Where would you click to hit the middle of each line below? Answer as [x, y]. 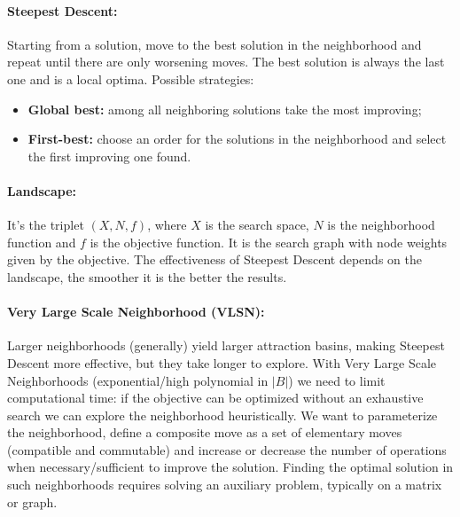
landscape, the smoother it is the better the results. [147, 276]
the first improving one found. [109, 156]
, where [167, 225]
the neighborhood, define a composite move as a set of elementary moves [205, 432]
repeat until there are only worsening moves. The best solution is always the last [226, 62]
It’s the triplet [46, 225]
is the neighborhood [381, 225]
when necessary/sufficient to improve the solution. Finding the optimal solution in [230, 467]
